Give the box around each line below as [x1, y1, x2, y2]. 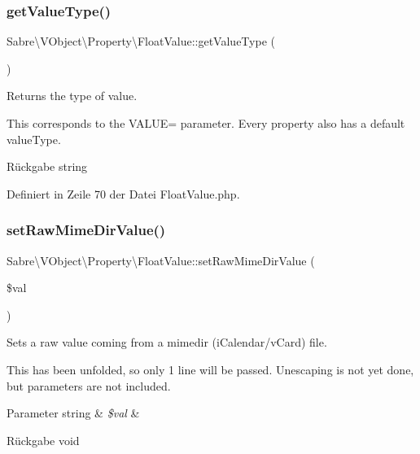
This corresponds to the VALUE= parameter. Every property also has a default [7, 115, 405, 131]
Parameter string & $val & [7, 404, 140, 421]
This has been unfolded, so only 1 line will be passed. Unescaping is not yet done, [7, 360, 414, 378]
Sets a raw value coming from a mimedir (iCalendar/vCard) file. [7, 334, 327, 351]
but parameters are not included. [7, 377, 171, 394]
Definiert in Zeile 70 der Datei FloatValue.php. [7, 185, 240, 202]
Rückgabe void [7, 431, 80, 448]
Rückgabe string [7, 158, 88, 175]
